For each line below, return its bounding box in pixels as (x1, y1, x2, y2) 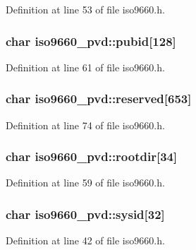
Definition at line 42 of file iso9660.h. (6, 233, 165, 248)
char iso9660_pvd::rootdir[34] (6, 148, 178, 165)
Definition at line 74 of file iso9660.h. (6, 117, 165, 132)
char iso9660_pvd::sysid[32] (6, 205, 165, 222)
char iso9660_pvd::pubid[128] (6, 32, 176, 49)
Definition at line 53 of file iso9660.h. (6, 2, 165, 16)
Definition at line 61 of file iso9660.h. (6, 59, 165, 74)
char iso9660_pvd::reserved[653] (6, 90, 192, 107)
